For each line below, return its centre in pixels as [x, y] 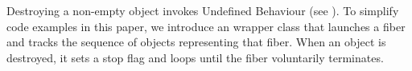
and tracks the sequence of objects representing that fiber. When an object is [196, 42]
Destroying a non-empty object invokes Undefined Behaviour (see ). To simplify [203, 10]
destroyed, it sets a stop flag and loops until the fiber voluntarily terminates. [195, 57]
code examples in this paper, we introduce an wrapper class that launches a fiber [206, 26]
